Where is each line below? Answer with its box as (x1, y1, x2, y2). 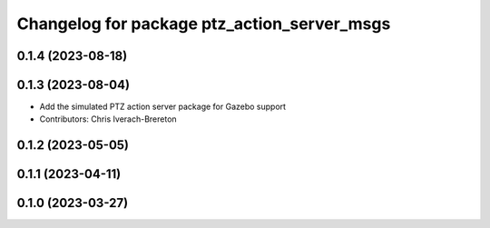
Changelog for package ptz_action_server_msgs (16, 14, 391, 34)
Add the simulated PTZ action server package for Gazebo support (39, 101, 286, 113)
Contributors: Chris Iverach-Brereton (39, 114, 177, 124)
